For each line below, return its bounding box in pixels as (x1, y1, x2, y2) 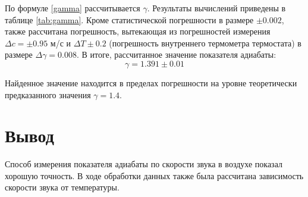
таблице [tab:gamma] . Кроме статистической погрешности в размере (5, 13, 254, 26)
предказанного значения (5, 88, 91, 101)
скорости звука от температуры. (5, 181, 120, 193)
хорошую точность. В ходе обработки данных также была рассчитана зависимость (5, 169, 304, 182)
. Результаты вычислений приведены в (147, 2, 286, 14)
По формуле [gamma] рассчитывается (5, 2, 140, 14)
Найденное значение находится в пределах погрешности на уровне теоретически (5, 76, 297, 89)
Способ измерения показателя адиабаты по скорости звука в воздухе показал (5, 158, 282, 170)
